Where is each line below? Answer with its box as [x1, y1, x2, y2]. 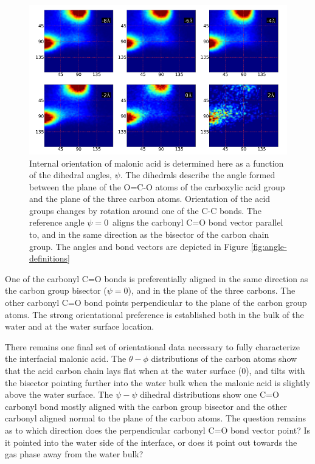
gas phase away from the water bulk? [5, 448, 144, 460]
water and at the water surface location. [5, 320, 154, 333]
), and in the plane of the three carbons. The [128, 284, 296, 297]
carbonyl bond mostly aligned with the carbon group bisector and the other [5, 400, 287, 412]
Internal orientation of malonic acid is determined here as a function [29, 156, 284, 169]
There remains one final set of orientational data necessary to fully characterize [5, 340, 300, 353]
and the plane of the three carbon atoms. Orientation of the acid [29, 192, 271, 205]
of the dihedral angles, [29, 168, 112, 181]
